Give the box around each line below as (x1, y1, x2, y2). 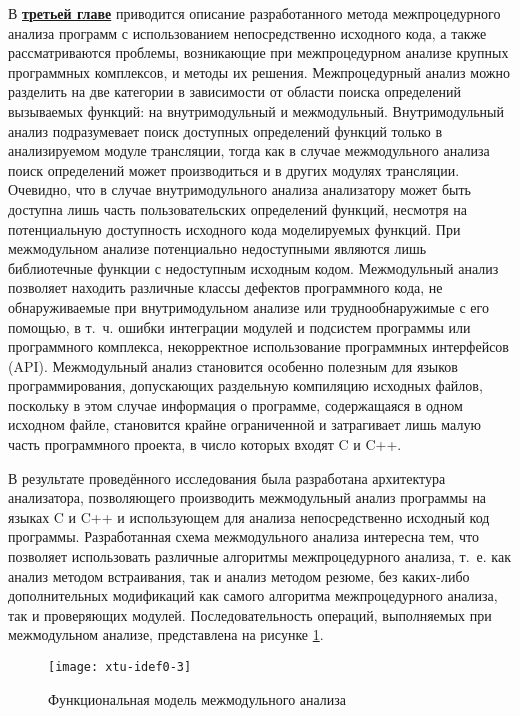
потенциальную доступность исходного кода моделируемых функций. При (8, 218, 461, 239)
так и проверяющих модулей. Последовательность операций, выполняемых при (8, 604, 492, 625)
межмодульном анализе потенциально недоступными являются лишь (8, 238, 427, 259)
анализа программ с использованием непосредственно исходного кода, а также (8, 22, 487, 43)
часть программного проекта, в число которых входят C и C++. (8, 434, 402, 455)
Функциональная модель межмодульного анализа (48, 688, 347, 709)
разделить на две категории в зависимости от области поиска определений (8, 81, 461, 102)
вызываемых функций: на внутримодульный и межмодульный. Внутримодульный (8, 100, 504, 121)
